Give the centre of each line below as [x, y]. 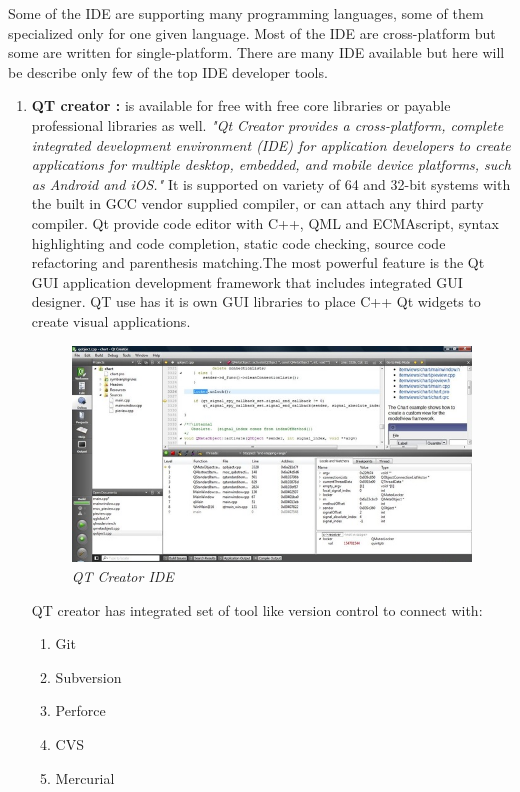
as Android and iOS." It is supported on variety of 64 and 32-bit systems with [271, 183]
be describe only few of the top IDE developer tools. [168, 71]
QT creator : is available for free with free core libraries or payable [241, 105]
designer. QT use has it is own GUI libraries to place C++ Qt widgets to [256, 301]
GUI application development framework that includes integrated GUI [247, 281]
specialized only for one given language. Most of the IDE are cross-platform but [252, 32]
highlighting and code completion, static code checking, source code [238, 242]
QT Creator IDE [122, 576]
